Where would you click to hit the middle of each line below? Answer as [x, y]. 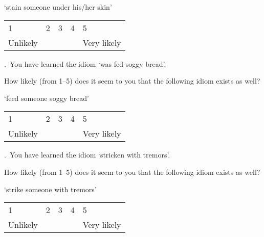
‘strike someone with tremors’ [50, 189]
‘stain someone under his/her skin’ [58, 7]
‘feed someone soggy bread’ [47, 98]
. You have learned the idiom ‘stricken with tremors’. [87, 155]
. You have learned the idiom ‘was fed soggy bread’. [85, 63]
